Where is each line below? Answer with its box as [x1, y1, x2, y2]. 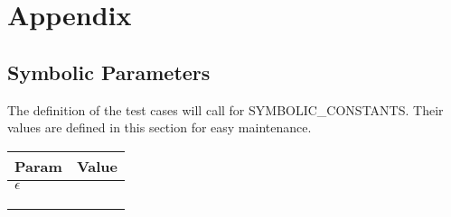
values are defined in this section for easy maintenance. [7, 118, 312, 137]
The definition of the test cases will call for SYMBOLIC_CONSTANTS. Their [7, 100, 444, 119]
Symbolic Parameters [7, 58, 211, 86]
